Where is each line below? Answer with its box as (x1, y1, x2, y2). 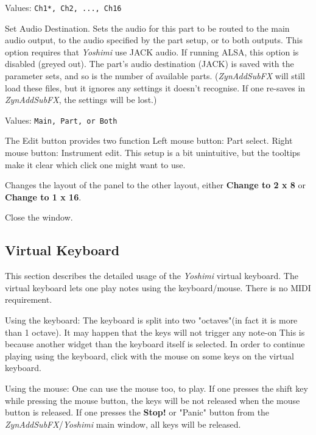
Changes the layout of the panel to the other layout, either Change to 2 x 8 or (5, 179, 306, 191)
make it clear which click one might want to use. (5, 158, 186, 171)
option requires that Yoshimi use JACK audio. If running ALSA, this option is (5, 45, 299, 58)
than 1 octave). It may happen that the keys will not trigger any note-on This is (5, 325, 305, 338)
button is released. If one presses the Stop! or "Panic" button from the (5, 406, 270, 419)
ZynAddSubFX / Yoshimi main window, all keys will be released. (5, 417, 241, 430)
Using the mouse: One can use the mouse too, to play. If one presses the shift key (5, 381, 308, 394)
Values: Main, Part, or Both (5, 113, 118, 126)
